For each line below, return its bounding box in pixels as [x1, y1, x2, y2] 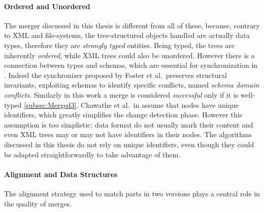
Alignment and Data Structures [4, 168, 118, 179]
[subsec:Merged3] [24, 99, 77, 110]
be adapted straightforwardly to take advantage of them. [4, 149, 181, 159]
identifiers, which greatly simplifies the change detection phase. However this [4, 109, 243, 120]
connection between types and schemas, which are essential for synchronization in [4, 60, 258, 70]
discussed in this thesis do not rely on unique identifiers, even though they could [4, 139, 254, 149]
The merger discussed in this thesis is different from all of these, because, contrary [4, 20, 260, 30]
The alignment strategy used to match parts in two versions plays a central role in [4, 188, 260, 198]
